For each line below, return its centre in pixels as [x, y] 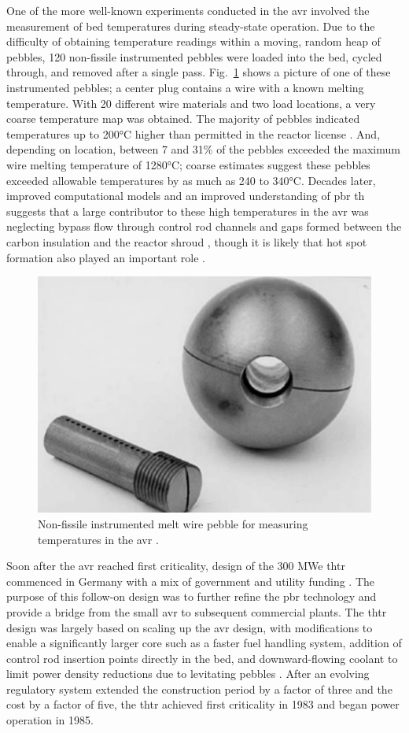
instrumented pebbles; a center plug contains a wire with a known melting [185, 87]
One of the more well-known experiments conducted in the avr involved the [188, 10]
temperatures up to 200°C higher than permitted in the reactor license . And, [193, 133]
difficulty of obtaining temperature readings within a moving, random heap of [193, 41]
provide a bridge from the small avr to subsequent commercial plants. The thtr [197, 611]
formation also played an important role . [106, 257]
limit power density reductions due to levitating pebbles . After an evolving [188, 674]
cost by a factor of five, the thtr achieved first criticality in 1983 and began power [203, 704]
